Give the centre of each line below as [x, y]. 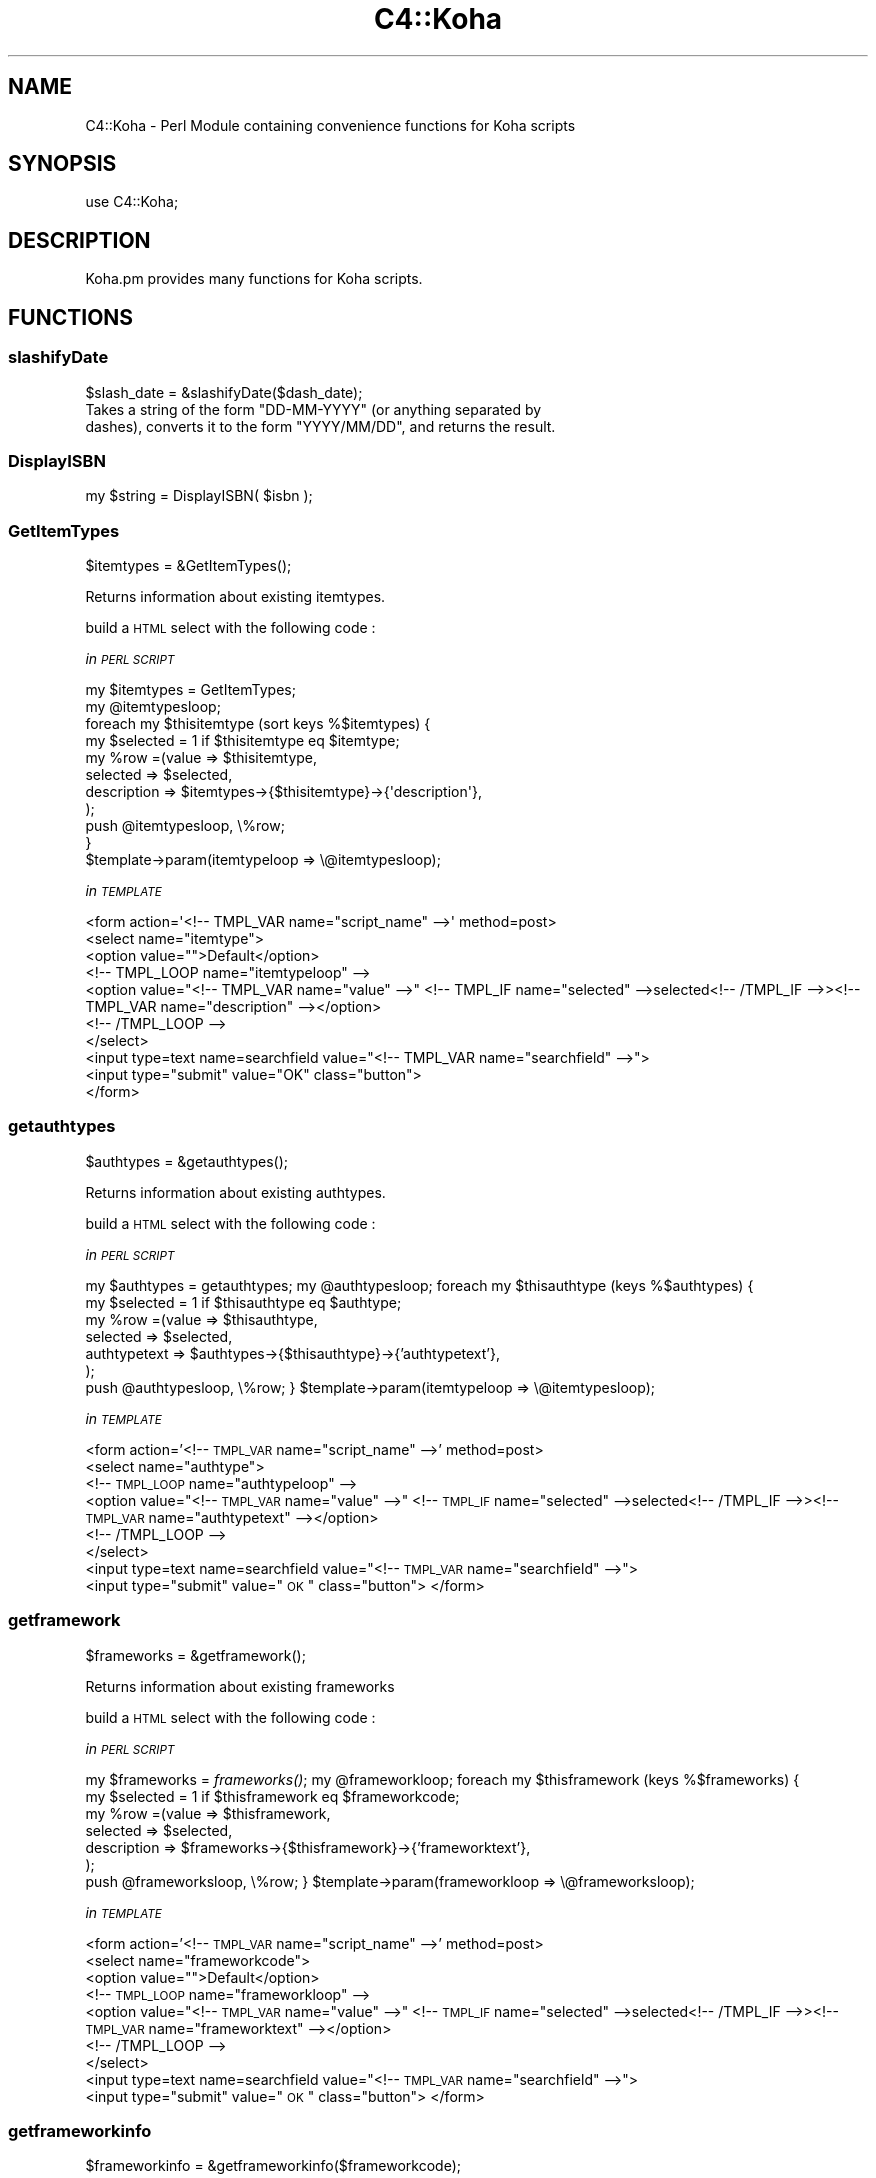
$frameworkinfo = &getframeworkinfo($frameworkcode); [273, 2166]
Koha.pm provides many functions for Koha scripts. [254, 279]
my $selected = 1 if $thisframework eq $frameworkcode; [272, 1796]
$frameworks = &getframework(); [195, 1655]
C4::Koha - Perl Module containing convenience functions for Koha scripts [330, 125]
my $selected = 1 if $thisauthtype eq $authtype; [243, 1302]
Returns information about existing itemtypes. [235, 596]
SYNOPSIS [62, 164]
